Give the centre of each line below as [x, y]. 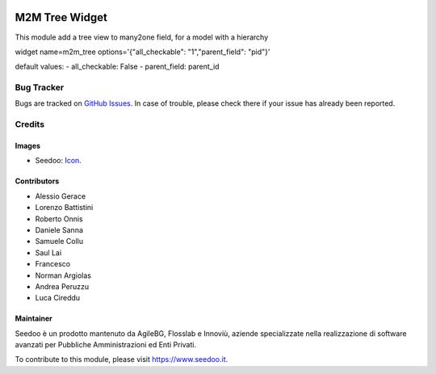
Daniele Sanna [59, 229]
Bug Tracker [40, 87]
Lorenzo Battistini [64, 208]
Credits [29, 124]
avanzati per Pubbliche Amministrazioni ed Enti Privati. [106, 345]
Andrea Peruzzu [62, 286]
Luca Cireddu [58, 298]
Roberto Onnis [59, 219]
